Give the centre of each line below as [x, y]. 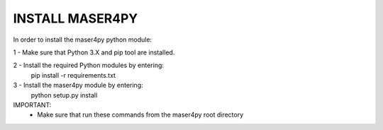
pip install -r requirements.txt [73, 75]
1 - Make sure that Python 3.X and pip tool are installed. [94, 52]
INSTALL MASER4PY [76, 18]
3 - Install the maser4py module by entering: [78, 85]
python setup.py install [64, 95]
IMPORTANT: [32, 105]
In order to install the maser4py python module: [83, 40]
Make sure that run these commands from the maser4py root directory [140, 115]
